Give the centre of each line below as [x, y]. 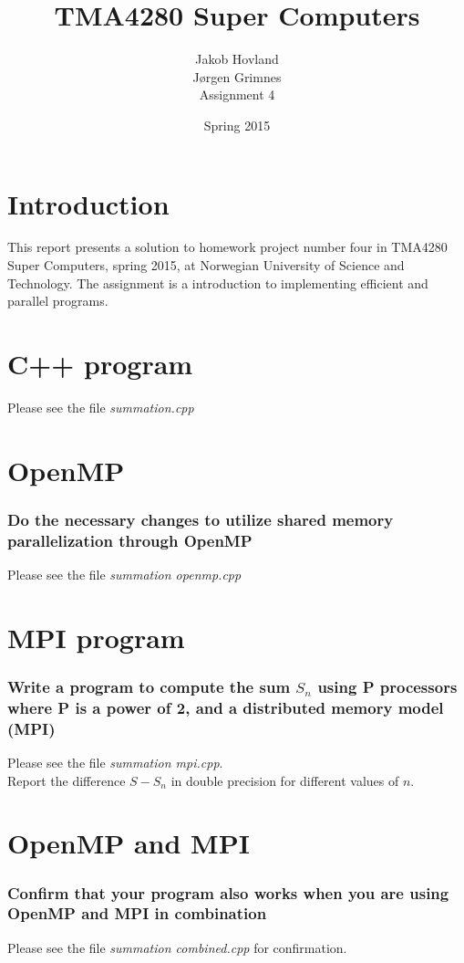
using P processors [387, 686]
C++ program [100, 363]
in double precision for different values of [285, 780]
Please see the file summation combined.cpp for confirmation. [177, 947]
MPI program [96, 637]
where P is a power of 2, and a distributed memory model [226, 707]
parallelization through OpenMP [130, 540]
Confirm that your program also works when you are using [228, 892]
